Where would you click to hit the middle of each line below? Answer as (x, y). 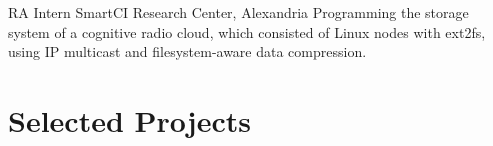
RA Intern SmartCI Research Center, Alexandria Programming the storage (238, 12)
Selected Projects (129, 119)
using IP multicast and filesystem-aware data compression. (187, 51)
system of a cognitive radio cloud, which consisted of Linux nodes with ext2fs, (247, 31)
